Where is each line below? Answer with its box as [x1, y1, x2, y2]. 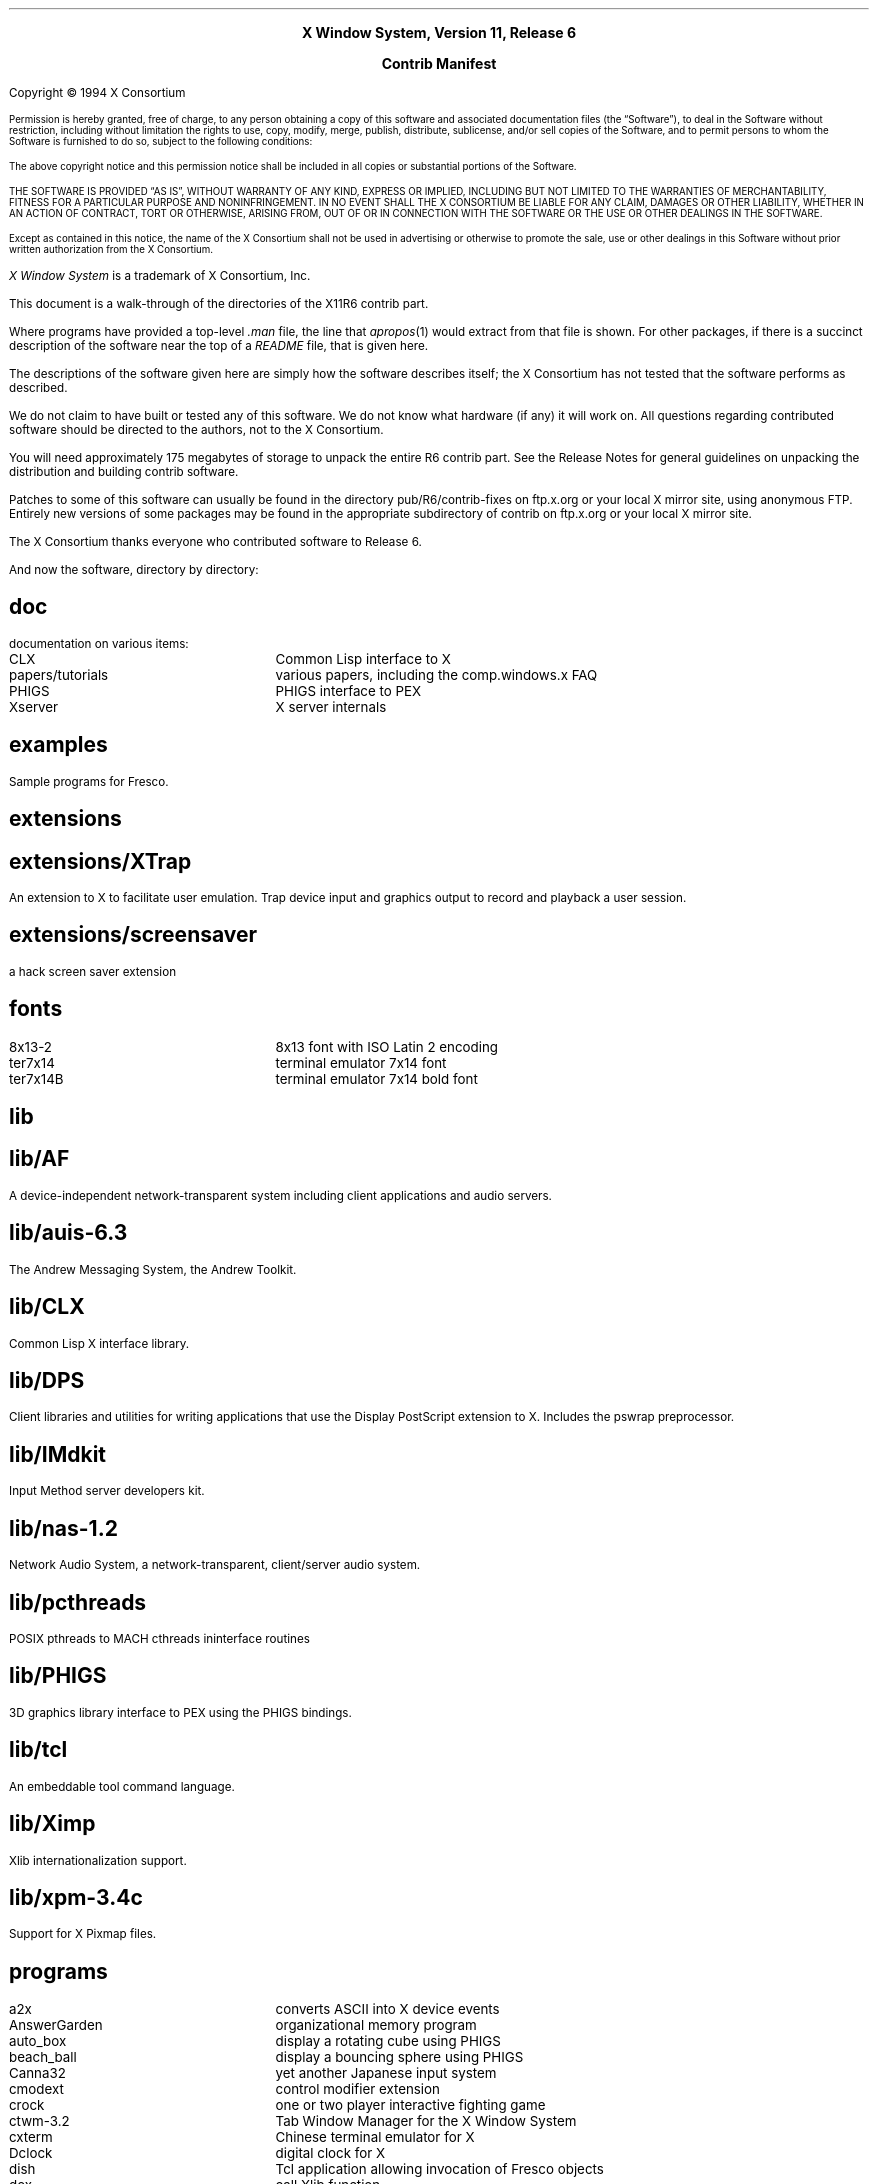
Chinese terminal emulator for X [275, 2129, 475, 2146]
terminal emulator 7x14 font [275, 1054, 447, 1071]
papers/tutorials [9, 666, 109, 683]
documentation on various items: [9, 636, 189, 651]
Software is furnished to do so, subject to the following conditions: [9, 136, 313, 147]
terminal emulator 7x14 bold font [275, 1070, 478, 1087]
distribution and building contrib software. [9, 465, 239, 479]
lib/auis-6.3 [9, 1220, 128, 1246]
